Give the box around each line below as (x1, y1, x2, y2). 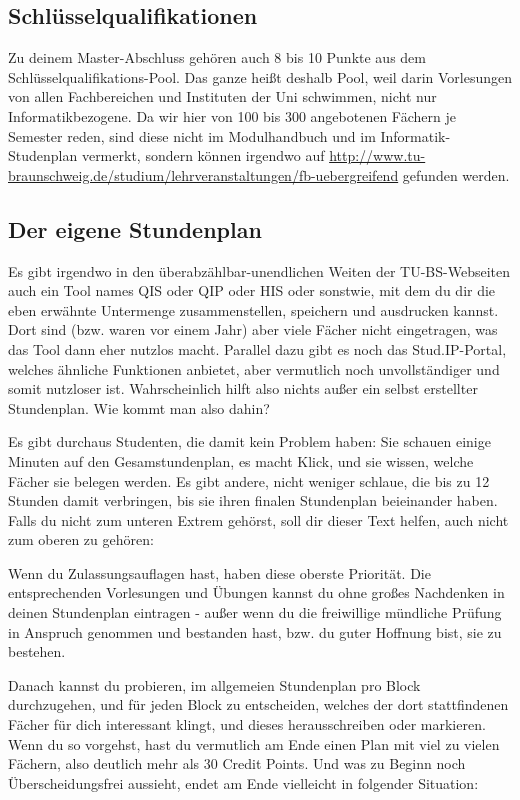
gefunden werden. (402, 164, 510, 185)
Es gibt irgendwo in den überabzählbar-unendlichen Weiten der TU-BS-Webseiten (8, 260, 511, 281)
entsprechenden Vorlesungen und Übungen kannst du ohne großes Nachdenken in (8, 582, 505, 603)
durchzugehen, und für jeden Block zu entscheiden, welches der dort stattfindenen (8, 694, 509, 715)
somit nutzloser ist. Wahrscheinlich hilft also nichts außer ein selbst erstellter (8, 378, 478, 399)
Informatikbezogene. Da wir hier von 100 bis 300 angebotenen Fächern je (8, 105, 456, 126)
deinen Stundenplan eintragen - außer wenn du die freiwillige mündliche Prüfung (8, 602, 502, 623)
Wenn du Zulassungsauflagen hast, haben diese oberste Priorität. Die (8, 562, 431, 583)
